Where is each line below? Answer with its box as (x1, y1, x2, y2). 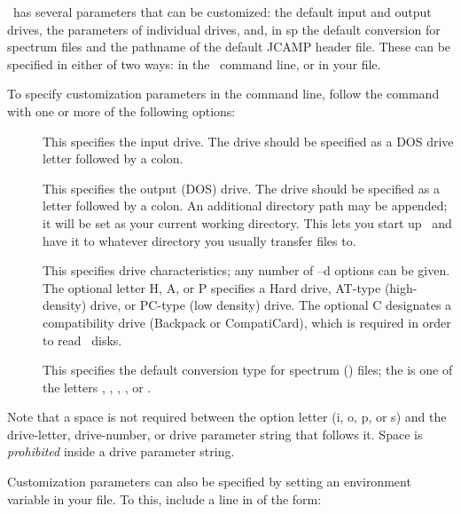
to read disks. (43, 330, 122, 349)
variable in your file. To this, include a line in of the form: (7, 489, 322, 508)
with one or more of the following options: (7, 101, 236, 120)
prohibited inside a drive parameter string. (7, 442, 235, 461)
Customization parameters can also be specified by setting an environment (7, 472, 411, 491)
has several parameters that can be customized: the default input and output (12, 3, 432, 20)
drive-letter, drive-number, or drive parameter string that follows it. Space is (7, 424, 423, 443)
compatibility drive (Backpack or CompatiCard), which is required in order (43, 312, 451, 331)
